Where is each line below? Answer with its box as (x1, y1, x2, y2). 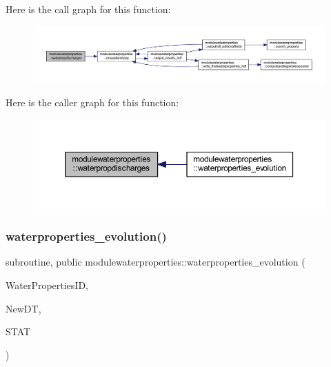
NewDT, (6, 301, 41, 315)
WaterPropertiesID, (6, 278, 88, 292)
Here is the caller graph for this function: (6, 95, 179, 110)
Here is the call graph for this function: (6, 2, 171, 16)
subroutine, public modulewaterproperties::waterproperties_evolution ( (6, 255, 305, 269)
